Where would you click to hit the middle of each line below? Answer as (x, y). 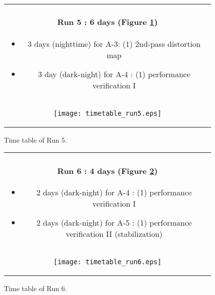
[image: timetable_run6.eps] (107, 262)
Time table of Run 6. (35, 288)
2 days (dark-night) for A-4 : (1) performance (114, 192)
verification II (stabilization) (114, 233)
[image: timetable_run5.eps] (107, 113)
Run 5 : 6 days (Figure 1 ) (107, 22)
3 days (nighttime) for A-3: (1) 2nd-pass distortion (114, 43)
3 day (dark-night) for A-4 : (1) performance (114, 74)
